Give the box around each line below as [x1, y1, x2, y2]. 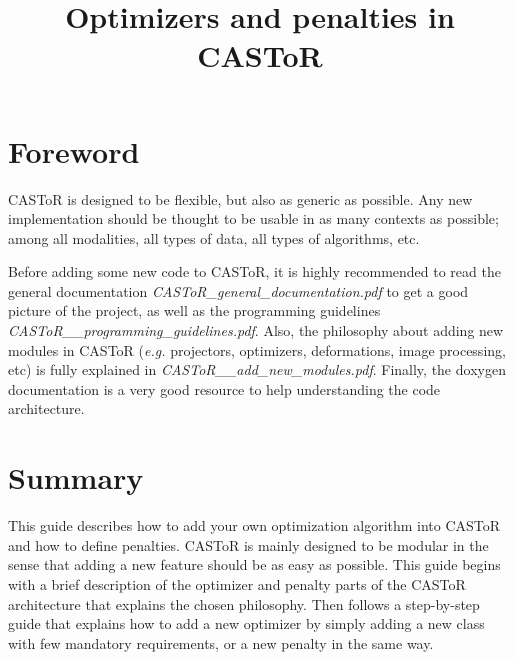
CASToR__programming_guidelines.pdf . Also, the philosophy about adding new [8, 320, 504, 341]
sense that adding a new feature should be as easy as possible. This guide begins [8, 554, 501, 575]
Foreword [8, 130, 140, 171]
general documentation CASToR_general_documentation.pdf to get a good [8, 280, 469, 301]
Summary [8, 457, 144, 498]
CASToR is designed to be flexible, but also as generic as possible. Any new [8, 188, 473, 209]
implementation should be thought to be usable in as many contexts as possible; [8, 208, 499, 229]
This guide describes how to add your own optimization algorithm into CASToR [8, 515, 501, 536]
